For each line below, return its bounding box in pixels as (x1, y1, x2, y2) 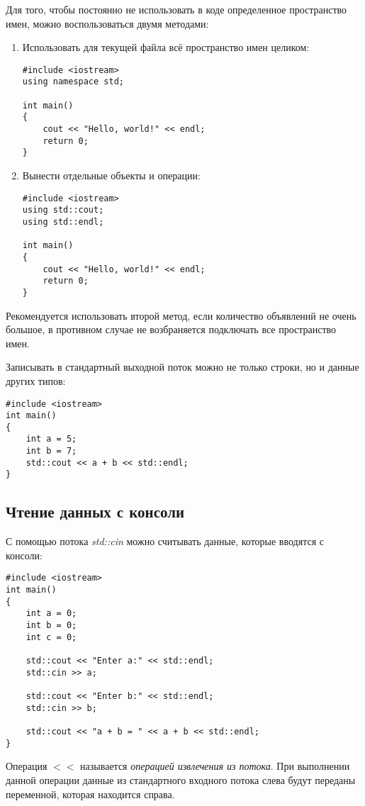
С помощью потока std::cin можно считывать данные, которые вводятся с (6, 534, 324, 549)
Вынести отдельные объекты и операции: (22, 168, 201, 183)
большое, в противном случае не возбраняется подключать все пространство (6, 322, 337, 337)
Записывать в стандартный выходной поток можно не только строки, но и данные (6, 359, 359, 374)
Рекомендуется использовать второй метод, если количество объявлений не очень (6, 308, 356, 323)
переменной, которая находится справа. (6, 786, 175, 801)
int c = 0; (26, 632, 77, 642)
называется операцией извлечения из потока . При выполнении (80, 759, 350, 773)
